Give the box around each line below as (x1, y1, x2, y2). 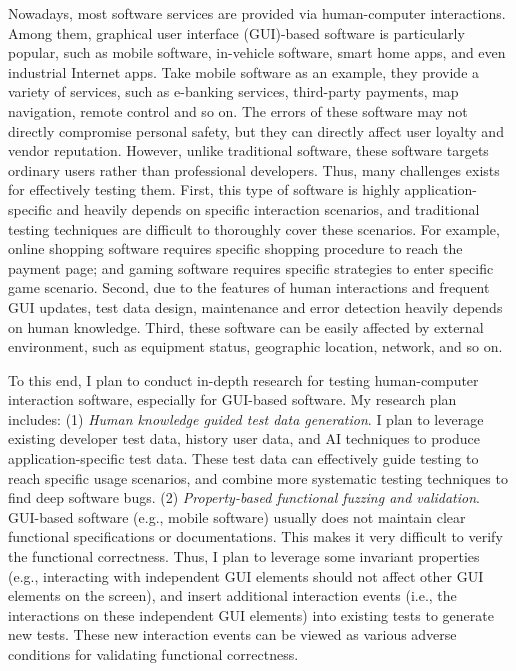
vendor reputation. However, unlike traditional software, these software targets (8, 140, 489, 161)
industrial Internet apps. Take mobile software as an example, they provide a (8, 61, 480, 82)
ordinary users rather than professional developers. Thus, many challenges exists (8, 159, 500, 180)
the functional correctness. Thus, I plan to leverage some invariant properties (8, 546, 480, 567)
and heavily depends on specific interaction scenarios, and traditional (56, 198, 480, 219)
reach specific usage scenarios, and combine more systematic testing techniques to (8, 467, 508, 488)
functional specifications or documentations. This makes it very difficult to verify (8, 526, 503, 547)
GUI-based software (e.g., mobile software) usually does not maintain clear (8, 506, 466, 527)
